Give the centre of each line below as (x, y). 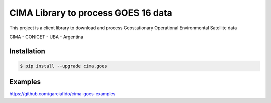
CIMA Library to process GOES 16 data (91, 13)
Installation (27, 51)
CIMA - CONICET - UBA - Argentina (46, 37)
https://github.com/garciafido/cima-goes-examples (62, 94)
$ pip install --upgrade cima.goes (63, 66)
